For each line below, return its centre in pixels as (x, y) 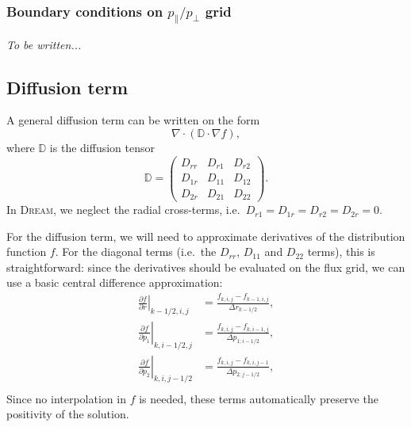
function (27, 252)
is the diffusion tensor (102, 147)
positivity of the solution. (68, 414)
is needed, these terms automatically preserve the (259, 398)
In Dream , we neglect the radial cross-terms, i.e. (123, 210)
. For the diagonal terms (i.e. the (136, 252)
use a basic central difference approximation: (115, 282)
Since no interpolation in (66, 398)
